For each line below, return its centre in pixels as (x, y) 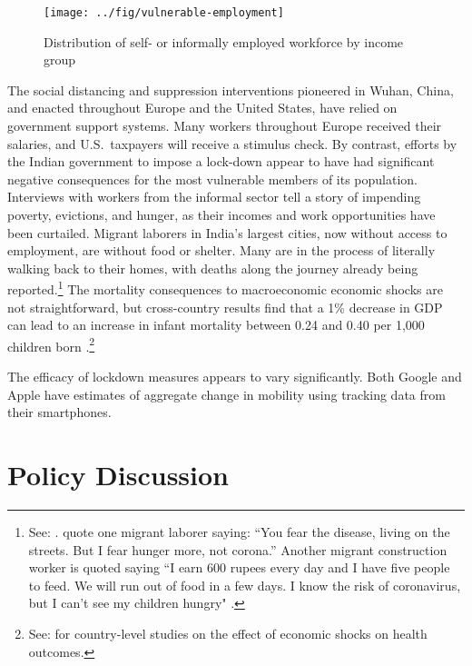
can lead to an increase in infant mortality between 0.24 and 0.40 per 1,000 (216, 325)
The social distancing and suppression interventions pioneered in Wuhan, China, (231, 89)
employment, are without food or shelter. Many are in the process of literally (221, 250)
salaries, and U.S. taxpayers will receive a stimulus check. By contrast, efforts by (232, 143)
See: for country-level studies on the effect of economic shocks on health (228, 633)
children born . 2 (51, 344)
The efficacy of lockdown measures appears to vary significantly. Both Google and (235, 377)
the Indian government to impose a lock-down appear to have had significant (221, 161)
